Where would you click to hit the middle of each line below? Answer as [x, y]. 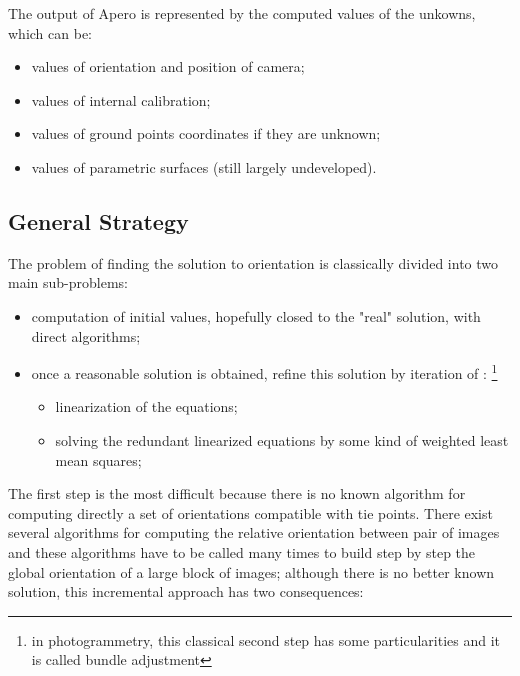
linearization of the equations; [146, 406]
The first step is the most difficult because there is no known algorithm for [237, 493]
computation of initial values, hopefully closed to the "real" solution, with [256, 315]
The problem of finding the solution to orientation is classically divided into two [253, 262]
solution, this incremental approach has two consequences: [186, 591]
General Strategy [98, 220]
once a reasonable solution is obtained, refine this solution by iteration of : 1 [264, 371]
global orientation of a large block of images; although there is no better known [251, 571]
